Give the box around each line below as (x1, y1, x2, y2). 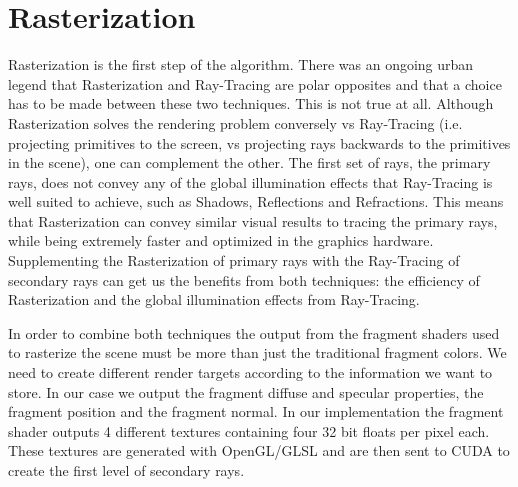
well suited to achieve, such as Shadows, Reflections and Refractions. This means (8, 191, 504, 212)
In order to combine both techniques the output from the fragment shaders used (8, 322, 500, 343)
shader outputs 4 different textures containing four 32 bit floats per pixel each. (8, 420, 490, 441)
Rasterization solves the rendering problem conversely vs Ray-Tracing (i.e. (8, 112, 463, 133)
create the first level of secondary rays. (8, 460, 245, 480)
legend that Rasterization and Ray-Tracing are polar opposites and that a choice (8, 73, 502, 94)
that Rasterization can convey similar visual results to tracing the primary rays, (8, 210, 498, 231)
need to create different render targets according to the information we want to (8, 362, 493, 383)
